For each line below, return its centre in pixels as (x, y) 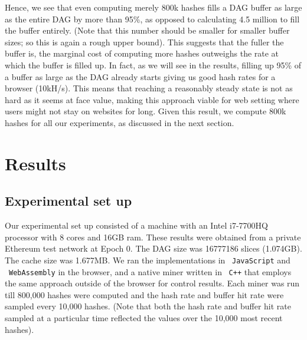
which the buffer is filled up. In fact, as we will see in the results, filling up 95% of (153, 65)
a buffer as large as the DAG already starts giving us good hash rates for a (140, 76)
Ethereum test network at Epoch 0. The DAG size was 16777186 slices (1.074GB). (153, 248)
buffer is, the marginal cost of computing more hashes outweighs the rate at (142, 53)
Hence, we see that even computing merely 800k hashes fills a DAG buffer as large (153, 7)
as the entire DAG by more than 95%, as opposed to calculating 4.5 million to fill (152, 19)
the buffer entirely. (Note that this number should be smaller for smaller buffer (147, 30)
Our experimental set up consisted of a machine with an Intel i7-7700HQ (136, 225)
